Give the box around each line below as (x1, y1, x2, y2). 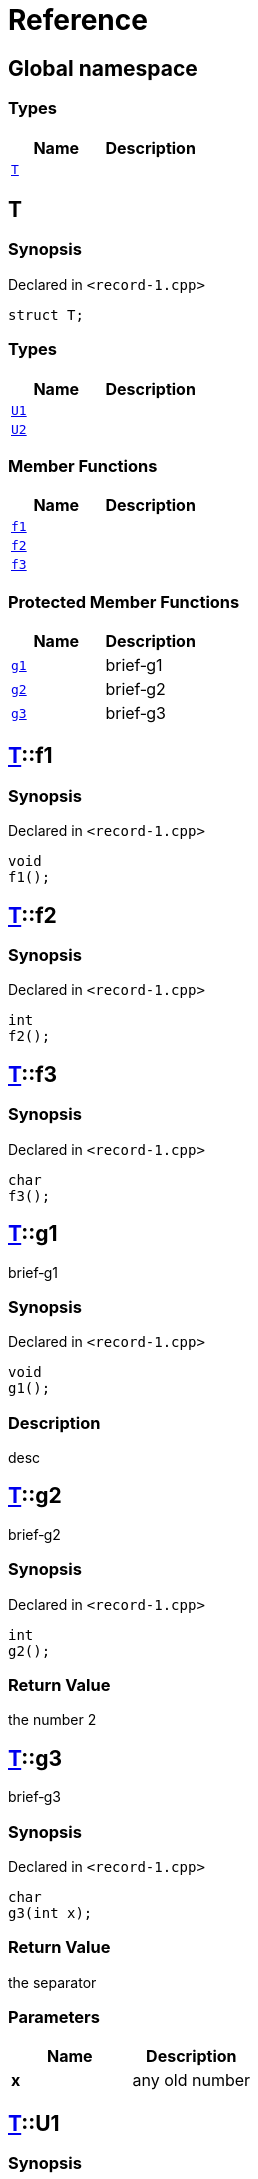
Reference (8, 3, 148, 37)
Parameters (8, 2007, 100, 2028)
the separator (8, 1973, 97, 1991)
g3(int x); (8, 1904, 93, 1921)
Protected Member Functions (8, 591, 240, 612)
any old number (132, 2070, 251, 2091)
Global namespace (8, 55, 198, 81)
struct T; (8, 306, 84, 323)
